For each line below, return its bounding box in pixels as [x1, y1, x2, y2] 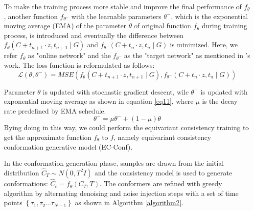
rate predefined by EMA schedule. [4, 105, 106, 115]
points [4, 197, 23, 208]
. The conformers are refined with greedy [99, 178, 222, 189]
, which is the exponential [171, 11, 248, 21]
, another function [4, 11, 58, 21]
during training [202, 20, 247, 31]
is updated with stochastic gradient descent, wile [43, 86, 189, 96]
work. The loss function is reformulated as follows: [4, 59, 155, 70]
